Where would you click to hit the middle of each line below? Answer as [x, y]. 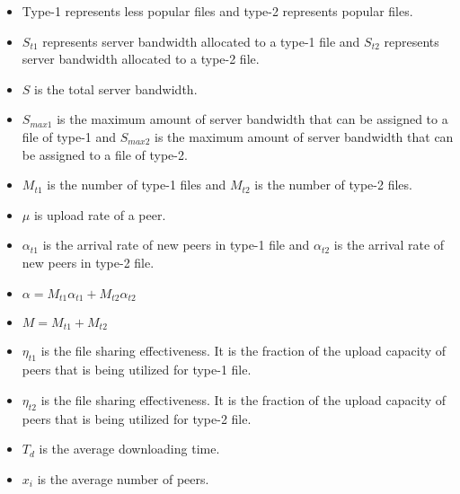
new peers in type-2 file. [88, 262]
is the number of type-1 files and [137, 185]
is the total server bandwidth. [116, 88]
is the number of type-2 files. [333, 185]
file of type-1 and [69, 136]
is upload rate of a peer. [100, 214]
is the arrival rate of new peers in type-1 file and [176, 245]
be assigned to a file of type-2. [105, 154]
